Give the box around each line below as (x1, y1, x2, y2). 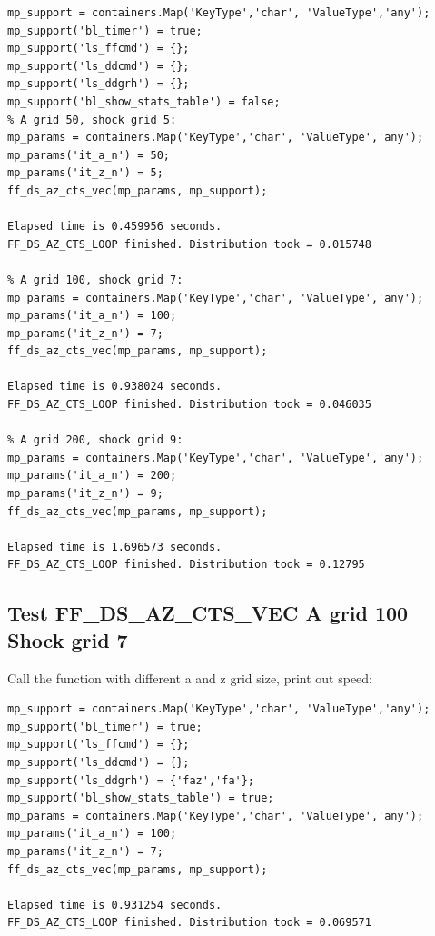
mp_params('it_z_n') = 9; (7, 487, 163, 501)
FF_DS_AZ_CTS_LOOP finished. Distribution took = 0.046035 (7, 398, 371, 412)
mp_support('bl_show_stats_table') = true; (7, 792, 274, 805)
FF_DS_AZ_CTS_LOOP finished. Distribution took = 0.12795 (7, 558, 365, 572)
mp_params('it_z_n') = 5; (7, 166, 163, 180)
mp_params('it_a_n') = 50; (7, 148, 170, 162)
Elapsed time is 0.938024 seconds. (7, 380, 222, 393)
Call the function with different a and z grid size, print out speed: (7, 668, 373, 687)
